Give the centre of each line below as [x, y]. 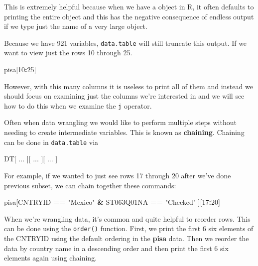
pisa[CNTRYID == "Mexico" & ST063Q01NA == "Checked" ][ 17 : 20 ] [112, 202]
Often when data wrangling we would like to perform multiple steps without [120, 122]
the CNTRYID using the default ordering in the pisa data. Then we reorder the [127, 238]
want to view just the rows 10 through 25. [68, 53]
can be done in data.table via [51, 142]
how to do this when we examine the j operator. [78, 105]
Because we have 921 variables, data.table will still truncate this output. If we [126, 43]
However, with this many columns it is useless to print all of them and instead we [129, 86]
